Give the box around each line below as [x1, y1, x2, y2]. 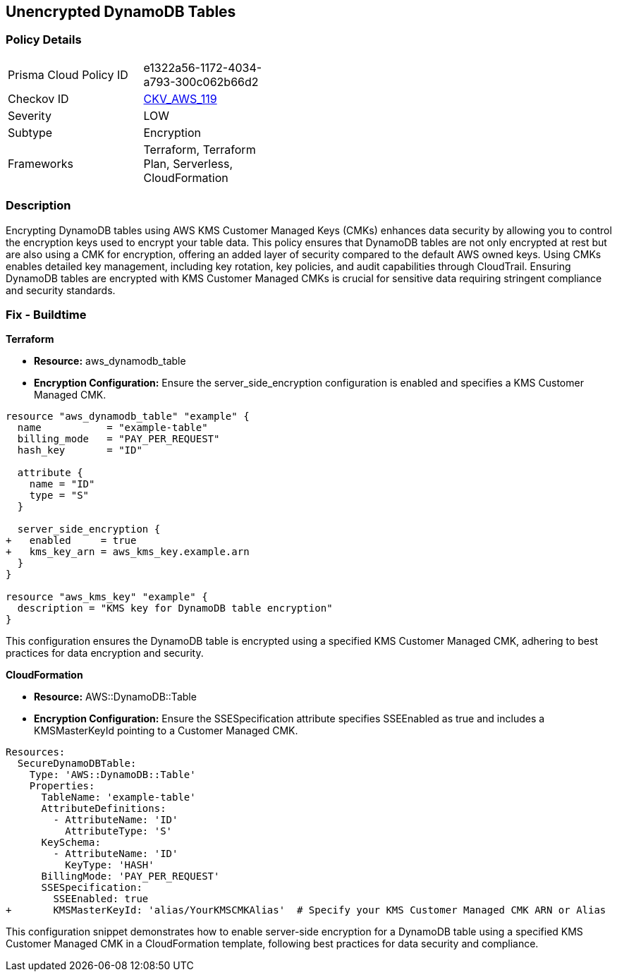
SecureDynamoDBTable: [17, 758, 137, 770]
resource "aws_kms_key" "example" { [6, 591, 208, 603]
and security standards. [6, 284, 116, 296]
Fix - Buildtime [6, 307, 87, 322]
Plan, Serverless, [143, 156, 233, 171]
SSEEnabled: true [53, 893, 149, 905]
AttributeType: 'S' [65, 825, 173, 837]
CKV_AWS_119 [143, 91, 217, 106]
